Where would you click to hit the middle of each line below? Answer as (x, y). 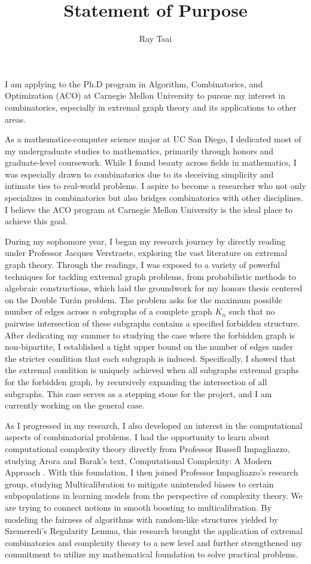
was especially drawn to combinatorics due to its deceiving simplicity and (139, 174)
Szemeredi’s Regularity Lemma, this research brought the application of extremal (154, 531)
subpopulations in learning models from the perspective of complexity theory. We (154, 496)
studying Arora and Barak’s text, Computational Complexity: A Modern (138, 460)
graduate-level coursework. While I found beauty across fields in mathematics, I (151, 162)
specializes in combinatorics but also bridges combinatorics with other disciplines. (154, 198)
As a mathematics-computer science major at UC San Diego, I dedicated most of (153, 139)
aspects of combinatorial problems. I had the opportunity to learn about (137, 437)
